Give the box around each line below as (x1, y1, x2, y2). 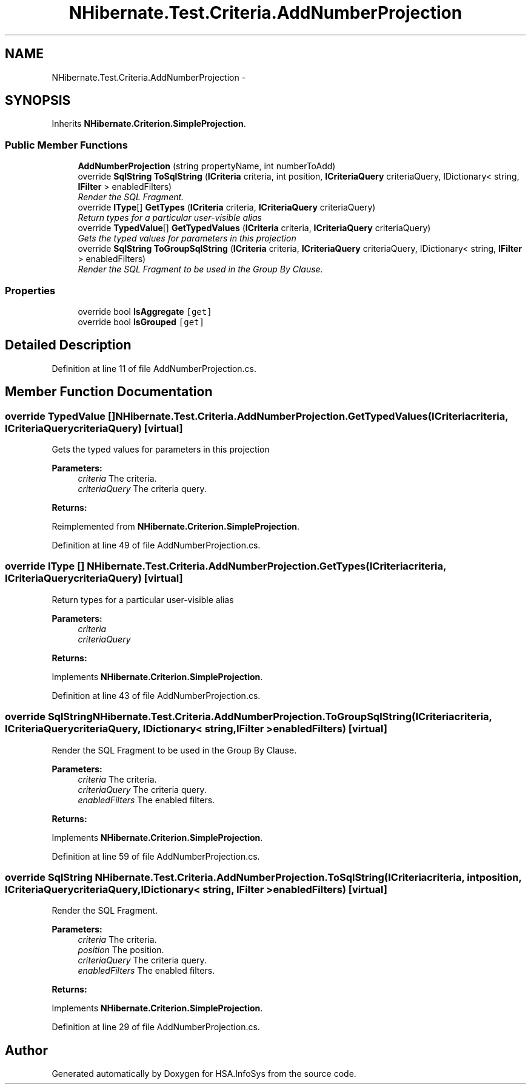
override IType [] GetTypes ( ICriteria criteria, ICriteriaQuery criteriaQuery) (78, 202, 376, 213)
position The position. (78, 945, 164, 956)
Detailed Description (5, 337, 132, 353)
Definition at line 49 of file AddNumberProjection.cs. (52, 540, 261, 550)
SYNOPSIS (5, 93, 71, 109)
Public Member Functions (5, 138, 128, 151)
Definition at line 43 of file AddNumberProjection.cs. (52, 690, 261, 701)
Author (5, 1042, 48, 1058)
